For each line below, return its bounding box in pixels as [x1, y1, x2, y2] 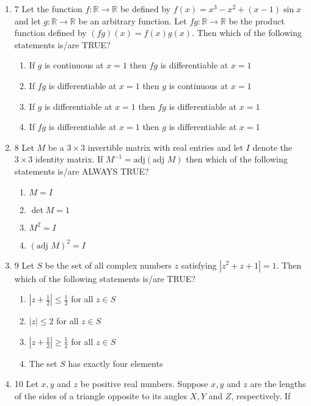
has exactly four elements [68, 357, 163, 369]
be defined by [120, 2, 170, 15]
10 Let [14, 377, 38, 390]
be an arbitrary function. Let [78, 14, 187, 27]
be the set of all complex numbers [45, 258, 172, 271]
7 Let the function [14, 2, 82, 15]
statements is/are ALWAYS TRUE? [14, 164, 149, 177]
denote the [252, 140, 292, 153]
